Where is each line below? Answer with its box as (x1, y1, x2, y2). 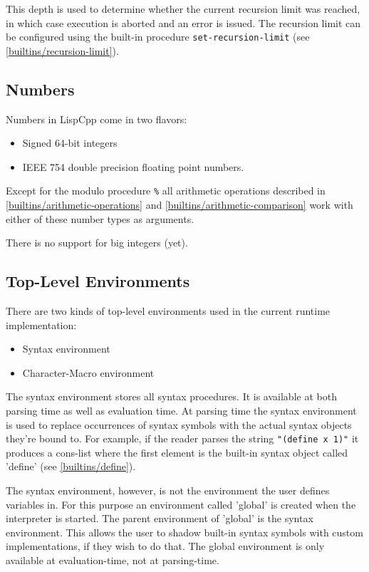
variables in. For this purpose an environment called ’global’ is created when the (6, 496, 356, 511)
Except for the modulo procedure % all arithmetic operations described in (6, 183, 326, 198)
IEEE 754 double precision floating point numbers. (22, 159, 244, 174)
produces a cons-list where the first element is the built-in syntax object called (6, 444, 348, 459)
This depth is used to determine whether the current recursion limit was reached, (6, 1, 360, 16)
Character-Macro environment (22, 365, 155, 380)
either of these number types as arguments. (6, 211, 194, 226)
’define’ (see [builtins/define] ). (6, 459, 136, 474)
